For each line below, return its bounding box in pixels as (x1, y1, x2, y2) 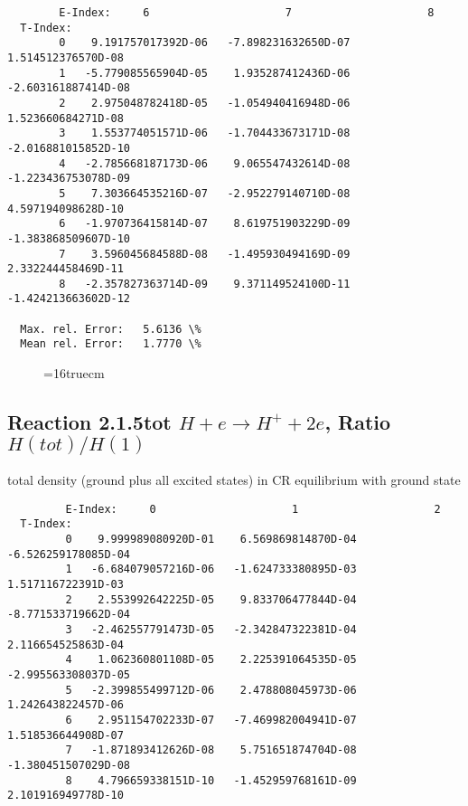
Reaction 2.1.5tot (7, 408, 172, 436)
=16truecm (43, 364, 105, 383)
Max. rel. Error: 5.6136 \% (20, 322, 201, 336)
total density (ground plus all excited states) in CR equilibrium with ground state (7, 470, 461, 489)
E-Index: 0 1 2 (65, 502, 441, 516)
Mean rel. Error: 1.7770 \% (20, 337, 201, 351)
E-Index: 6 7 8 (59, 6, 435, 19)
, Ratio (324, 408, 391, 436)
